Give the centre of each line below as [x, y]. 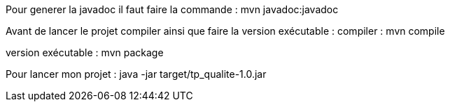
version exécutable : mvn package [85, 52]
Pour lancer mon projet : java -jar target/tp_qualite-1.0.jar [136, 74]
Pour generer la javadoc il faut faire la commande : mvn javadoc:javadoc [172, 9]
